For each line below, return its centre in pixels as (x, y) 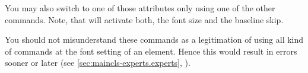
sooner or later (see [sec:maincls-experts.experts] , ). (98, 63)
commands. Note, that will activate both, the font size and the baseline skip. (144, 19)
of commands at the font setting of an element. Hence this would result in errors (151, 51)
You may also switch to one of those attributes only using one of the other (140, 8)
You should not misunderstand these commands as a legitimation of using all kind (154, 39)
